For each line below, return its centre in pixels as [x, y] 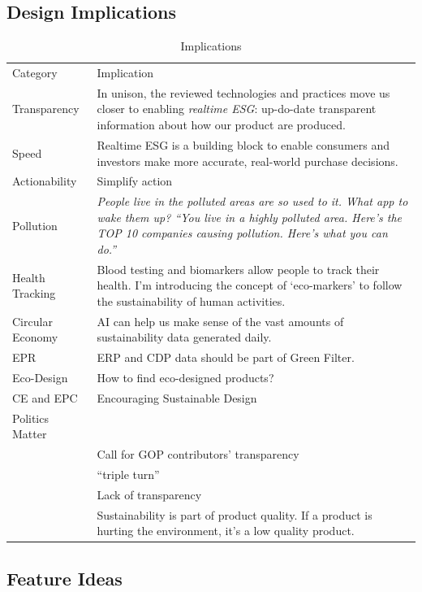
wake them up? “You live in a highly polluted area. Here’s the [250, 217]
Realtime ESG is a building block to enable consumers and [243, 144]
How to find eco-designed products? [185, 378]
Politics [30, 418]
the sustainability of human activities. [191, 301]
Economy [35, 337]
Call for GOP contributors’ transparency [198, 454]
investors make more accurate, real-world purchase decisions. [248, 161]
